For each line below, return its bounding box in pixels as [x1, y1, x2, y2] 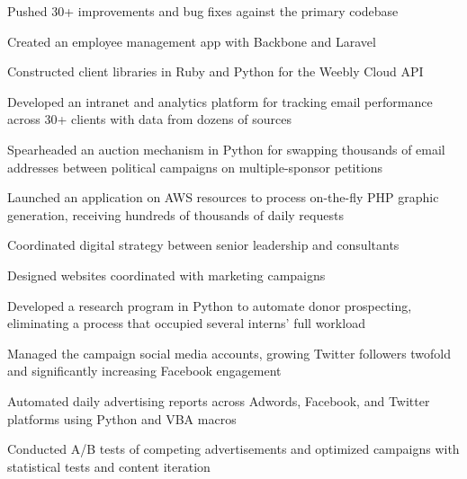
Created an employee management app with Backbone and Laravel [7, 31, 376, 50]
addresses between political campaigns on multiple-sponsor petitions [7, 157, 383, 176]
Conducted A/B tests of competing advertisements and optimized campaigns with [7, 439, 460, 458]
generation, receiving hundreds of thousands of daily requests [7, 205, 344, 224]
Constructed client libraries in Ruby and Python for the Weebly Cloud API [7, 62, 424, 81]
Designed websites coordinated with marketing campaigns [7, 265, 326, 284]
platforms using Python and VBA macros [7, 409, 237, 428]
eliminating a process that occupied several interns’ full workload [7, 314, 365, 333]
